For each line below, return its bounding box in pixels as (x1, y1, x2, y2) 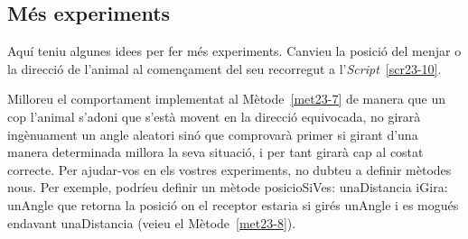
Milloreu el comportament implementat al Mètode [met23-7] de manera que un (7, 89, 446, 108)
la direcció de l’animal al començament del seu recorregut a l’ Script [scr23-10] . (7, 59, 442, 78)
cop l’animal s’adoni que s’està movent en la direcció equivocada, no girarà (7, 106, 421, 125)
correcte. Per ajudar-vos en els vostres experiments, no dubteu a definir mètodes (7, 160, 452, 179)
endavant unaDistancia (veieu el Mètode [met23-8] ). (7, 213, 296, 232)
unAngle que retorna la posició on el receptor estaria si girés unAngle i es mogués (7, 195, 459, 214)
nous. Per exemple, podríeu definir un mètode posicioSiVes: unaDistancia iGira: (7, 178, 448, 197)
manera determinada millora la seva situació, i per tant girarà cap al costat (7, 142, 424, 161)
